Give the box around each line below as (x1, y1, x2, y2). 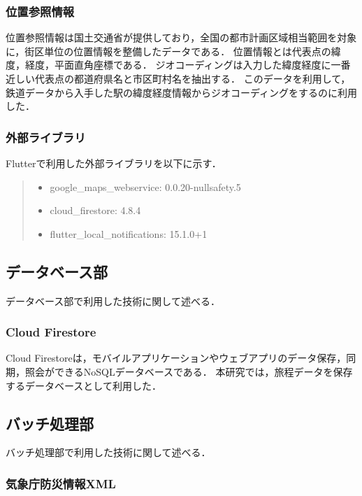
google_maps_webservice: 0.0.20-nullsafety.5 (50, 179, 241, 194)
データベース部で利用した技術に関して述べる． (6, 293, 220, 308)
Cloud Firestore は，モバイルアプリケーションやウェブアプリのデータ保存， (6, 350, 347, 365)
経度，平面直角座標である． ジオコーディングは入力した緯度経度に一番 (24, 57, 351, 72)
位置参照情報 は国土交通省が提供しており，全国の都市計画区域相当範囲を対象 (6, 30, 357, 45)
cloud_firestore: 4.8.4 (50, 203, 141, 218)
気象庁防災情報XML (6, 474, 116, 492)
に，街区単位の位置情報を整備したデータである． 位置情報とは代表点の (6, 43, 331, 58)
